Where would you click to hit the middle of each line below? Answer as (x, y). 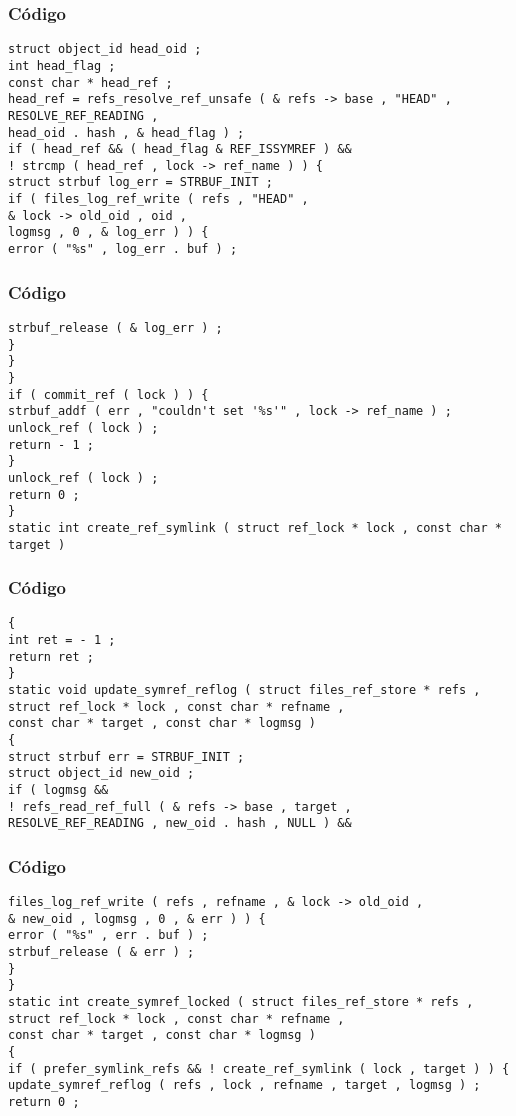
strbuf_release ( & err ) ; (101, 952)
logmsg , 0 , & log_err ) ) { (108, 232)
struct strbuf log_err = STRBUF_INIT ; (140, 182)
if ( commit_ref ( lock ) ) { (108, 394)
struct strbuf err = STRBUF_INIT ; (126, 756)
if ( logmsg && (58, 789)
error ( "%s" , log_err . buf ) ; (123, 249)
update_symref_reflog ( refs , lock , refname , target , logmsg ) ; (244, 1085)
